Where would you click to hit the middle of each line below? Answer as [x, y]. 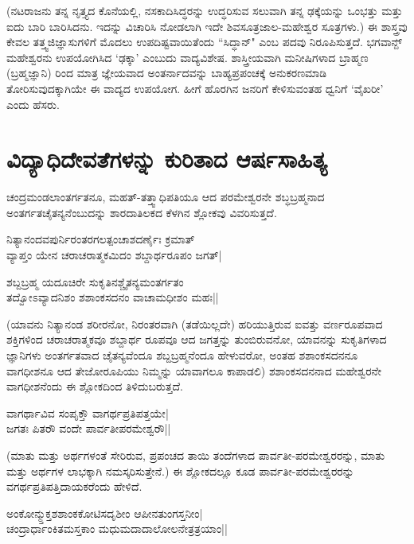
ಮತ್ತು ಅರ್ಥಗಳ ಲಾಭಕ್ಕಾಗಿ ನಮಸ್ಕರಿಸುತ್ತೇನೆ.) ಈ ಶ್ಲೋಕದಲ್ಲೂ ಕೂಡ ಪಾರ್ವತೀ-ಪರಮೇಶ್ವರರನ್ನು [180, 470]
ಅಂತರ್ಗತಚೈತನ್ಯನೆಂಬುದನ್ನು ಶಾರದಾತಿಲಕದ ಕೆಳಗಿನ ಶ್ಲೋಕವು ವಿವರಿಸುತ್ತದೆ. [142, 212]
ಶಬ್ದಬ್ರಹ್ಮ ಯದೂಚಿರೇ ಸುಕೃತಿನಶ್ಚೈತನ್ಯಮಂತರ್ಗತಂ [95, 281]
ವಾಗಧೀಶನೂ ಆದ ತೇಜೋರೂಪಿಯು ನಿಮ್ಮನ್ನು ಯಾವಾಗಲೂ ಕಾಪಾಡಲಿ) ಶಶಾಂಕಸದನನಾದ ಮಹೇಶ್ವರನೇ [194, 370]
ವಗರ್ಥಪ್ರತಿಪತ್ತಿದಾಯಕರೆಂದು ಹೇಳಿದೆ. [74, 486]
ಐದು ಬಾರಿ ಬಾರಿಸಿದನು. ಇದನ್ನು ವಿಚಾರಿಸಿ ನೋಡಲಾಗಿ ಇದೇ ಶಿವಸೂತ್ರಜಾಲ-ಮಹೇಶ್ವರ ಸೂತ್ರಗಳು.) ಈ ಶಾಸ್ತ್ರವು [207, 26]
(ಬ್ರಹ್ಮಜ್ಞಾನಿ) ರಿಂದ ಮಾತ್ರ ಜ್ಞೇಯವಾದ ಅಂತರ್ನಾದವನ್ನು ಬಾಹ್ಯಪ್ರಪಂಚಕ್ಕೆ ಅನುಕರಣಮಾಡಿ [167, 73]
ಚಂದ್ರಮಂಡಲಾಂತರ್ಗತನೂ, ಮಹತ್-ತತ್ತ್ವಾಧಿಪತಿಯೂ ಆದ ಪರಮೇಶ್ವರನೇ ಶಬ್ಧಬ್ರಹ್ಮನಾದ [166, 197]
